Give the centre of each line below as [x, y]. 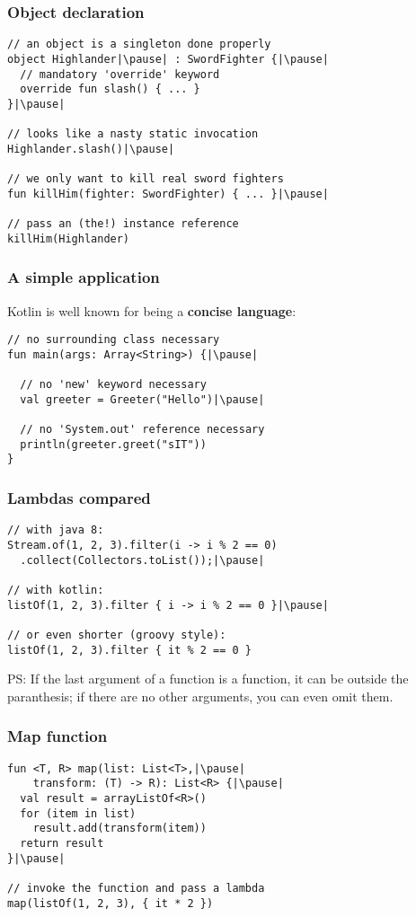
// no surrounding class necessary [114, 340]
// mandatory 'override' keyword [120, 74]
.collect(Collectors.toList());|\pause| [142, 560]
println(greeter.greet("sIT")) [113, 444]
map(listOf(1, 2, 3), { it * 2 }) [111, 903]
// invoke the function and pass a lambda [136, 888]
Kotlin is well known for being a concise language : [152, 310]
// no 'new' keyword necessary [113, 385]
